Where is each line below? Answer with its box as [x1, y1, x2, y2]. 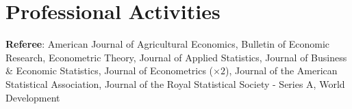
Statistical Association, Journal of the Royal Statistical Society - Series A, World [5, 76, 345, 91]
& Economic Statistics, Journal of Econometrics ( [5, 63, 214, 78]
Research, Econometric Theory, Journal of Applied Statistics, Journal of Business [5, 50, 347, 64]
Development [5, 90, 60, 104]
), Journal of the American [225, 63, 338, 78]
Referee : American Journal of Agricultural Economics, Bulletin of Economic [5, 37, 330, 51]
